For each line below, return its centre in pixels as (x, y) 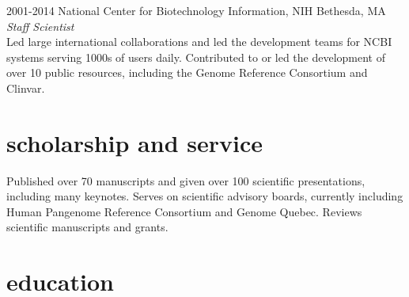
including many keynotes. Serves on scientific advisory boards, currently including (205, 196)
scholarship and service (135, 142)
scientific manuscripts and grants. (87, 227)
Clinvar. (26, 88)
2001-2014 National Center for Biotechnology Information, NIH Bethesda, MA (196, 10)
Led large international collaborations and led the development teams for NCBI (199, 42)
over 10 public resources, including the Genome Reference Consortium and (187, 72)
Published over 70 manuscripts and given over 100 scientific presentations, (186, 180)
